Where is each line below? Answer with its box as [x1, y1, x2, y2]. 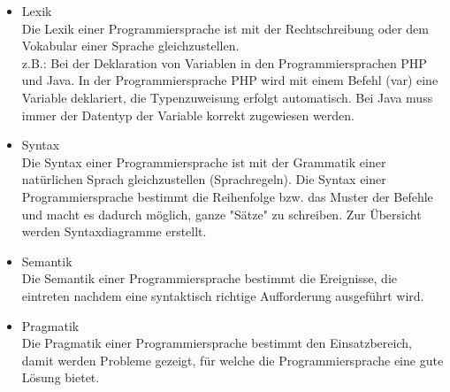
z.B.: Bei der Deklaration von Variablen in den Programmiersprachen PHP [21, 53, 427, 72]
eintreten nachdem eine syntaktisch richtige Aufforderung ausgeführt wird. [21, 286, 424, 304]
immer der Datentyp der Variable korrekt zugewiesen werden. [21, 105, 355, 124]
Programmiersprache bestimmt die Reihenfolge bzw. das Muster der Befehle [21, 187, 433, 205]
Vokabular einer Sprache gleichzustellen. [21, 36, 240, 55]
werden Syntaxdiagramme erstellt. [21, 222, 207, 241]
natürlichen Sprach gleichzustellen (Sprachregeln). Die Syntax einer [21, 170, 386, 188]
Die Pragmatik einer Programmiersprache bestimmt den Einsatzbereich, [21, 334, 412, 352]
